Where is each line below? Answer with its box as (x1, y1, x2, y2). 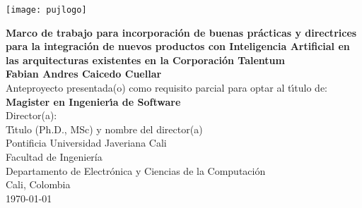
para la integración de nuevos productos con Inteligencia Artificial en (6, 39, 350, 54)
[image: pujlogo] (6, 5, 87, 15)
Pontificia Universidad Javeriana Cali (6, 135, 167, 150)
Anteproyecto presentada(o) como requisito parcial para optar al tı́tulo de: (6, 80, 328, 95)
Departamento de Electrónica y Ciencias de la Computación (6, 163, 266, 178)
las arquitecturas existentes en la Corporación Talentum (6, 52, 285, 67)
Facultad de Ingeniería (6, 149, 103, 164)
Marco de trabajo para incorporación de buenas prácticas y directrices (6, 25, 357, 39)
